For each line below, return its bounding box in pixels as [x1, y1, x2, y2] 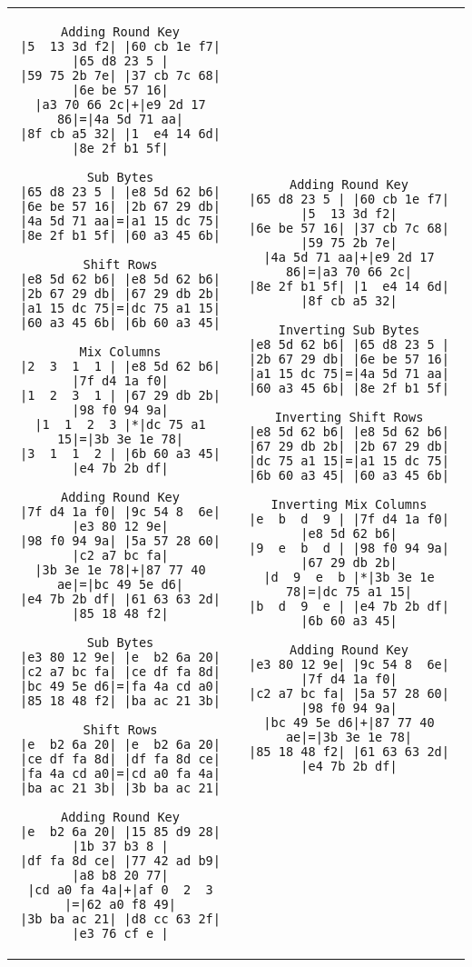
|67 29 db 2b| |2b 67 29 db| [248, 439, 449, 454]
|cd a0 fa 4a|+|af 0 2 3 [27, 882, 213, 897]
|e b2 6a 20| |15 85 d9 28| [19, 824, 221, 839]
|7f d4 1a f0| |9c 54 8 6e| [19, 504, 221, 519]
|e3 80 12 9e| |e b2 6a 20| [19, 650, 221, 664]
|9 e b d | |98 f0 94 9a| [248, 541, 449, 555]
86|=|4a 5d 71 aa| [56, 112, 184, 126]
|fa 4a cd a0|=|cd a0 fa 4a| [19, 766, 221, 781]
